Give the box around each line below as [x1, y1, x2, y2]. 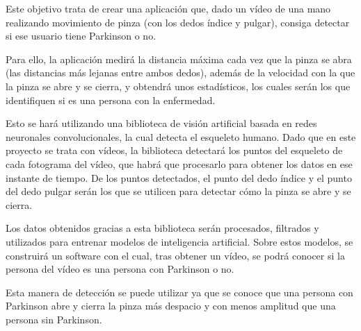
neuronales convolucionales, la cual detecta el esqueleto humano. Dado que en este [6, 129, 356, 144]
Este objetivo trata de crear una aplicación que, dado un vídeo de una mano [6, 1, 331, 15]
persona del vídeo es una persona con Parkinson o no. [6, 262, 234, 276]
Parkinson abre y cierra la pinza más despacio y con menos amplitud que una [6, 298, 336, 313]
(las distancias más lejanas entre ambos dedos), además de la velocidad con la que [6, 65, 355, 80]
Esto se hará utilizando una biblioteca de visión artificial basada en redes [6, 116, 317, 130]
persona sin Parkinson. [6, 312, 102, 326]
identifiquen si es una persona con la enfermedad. [6, 92, 216, 107]
